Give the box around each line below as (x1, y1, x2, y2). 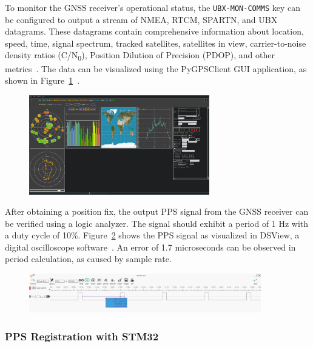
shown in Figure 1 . (5, 74, 80, 87)
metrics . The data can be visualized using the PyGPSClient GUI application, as (5, 62, 307, 75)
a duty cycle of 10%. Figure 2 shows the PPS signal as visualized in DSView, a (5, 229, 300, 241)
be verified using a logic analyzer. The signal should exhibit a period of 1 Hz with (5, 217, 309, 229)
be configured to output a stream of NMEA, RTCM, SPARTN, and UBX (5, 13, 278, 25)
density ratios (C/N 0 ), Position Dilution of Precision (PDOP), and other (5, 49, 275, 63)
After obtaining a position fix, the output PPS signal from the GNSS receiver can (5, 205, 309, 218)
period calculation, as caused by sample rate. (5, 252, 172, 265)
